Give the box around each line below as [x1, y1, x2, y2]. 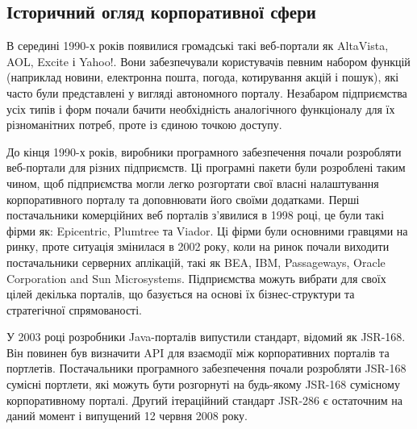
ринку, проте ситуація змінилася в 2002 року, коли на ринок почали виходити [6, 238, 390, 255]
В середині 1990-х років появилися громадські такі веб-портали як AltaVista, [6, 37, 389, 54]
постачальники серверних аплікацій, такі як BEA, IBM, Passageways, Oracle [6, 253, 386, 270]
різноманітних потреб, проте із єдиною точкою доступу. [6, 116, 282, 133]
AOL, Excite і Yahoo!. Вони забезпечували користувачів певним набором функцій [6, 52, 411, 69]
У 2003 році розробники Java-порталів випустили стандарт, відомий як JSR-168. [6, 328, 406, 345]
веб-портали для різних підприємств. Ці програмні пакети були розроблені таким [6, 159, 406, 176]
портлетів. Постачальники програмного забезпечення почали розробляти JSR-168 [6, 360, 407, 377]
